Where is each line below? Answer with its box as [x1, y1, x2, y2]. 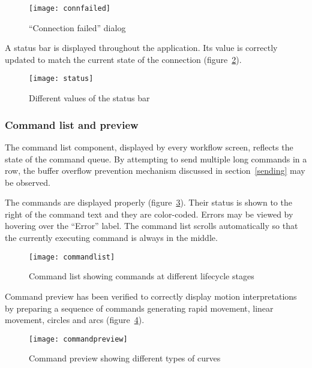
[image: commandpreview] [29, 334, 128, 343]
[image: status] [29, 74, 94, 83]
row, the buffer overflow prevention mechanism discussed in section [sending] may [5, 164, 305, 177]
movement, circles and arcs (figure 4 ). [5, 313, 145, 326]
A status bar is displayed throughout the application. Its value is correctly [5, 41, 278, 54]
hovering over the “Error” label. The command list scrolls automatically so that [5, 219, 298, 232]
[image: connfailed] [29, 4, 111, 13]
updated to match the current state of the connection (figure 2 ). [5, 53, 242, 65]
